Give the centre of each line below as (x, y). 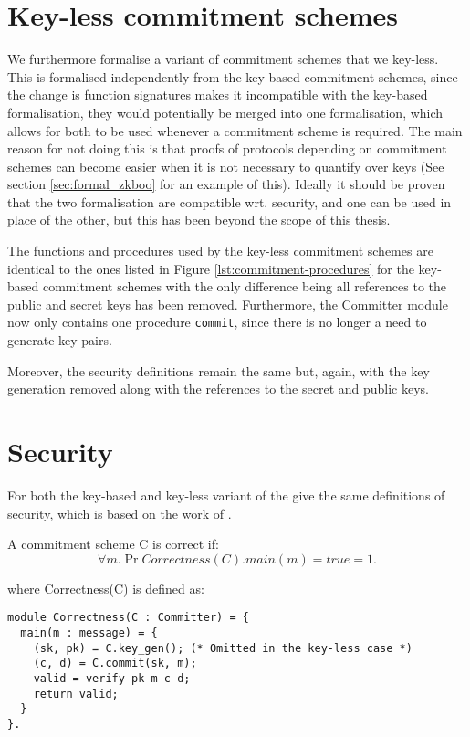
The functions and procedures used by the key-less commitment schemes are (220, 251)
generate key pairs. (60, 340)
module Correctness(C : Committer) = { (128, 618)
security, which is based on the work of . (120, 513)
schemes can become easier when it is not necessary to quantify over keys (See (226, 166)
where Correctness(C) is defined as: (106, 588)
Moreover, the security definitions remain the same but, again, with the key (219, 370)
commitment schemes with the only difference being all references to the (245, 286)
